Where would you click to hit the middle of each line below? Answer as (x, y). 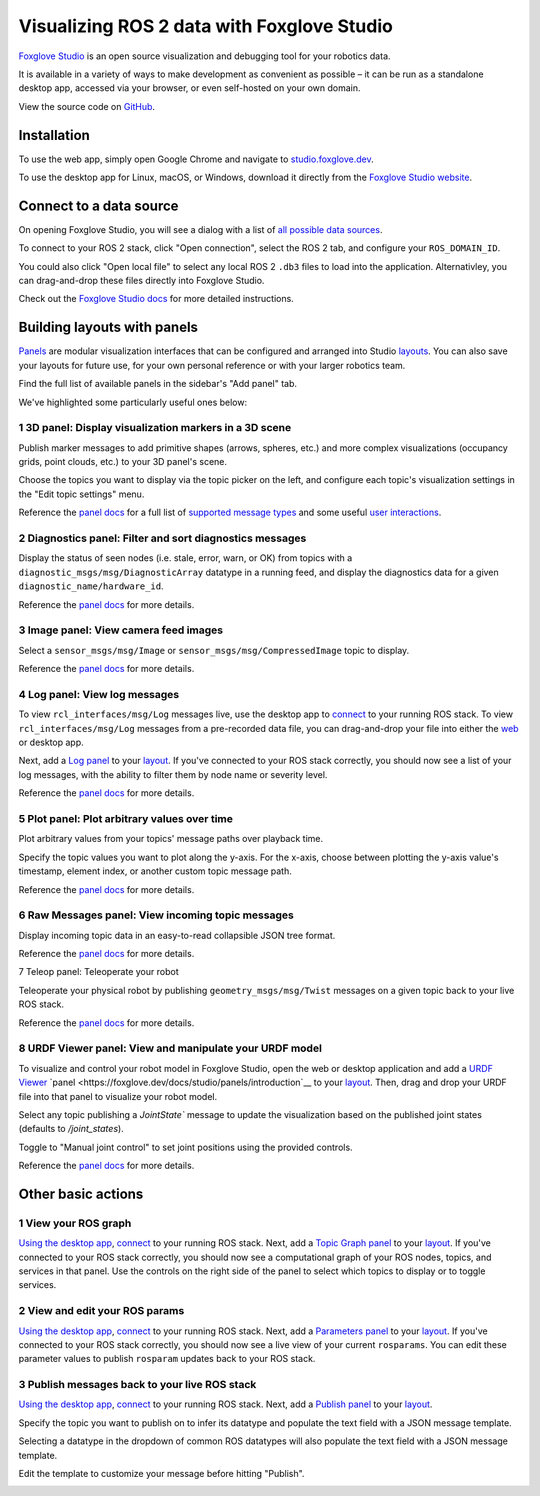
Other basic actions (81, 1193)
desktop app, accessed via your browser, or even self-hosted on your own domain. (189, 88)
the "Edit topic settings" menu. (81, 494)
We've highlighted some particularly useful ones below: (133, 402)
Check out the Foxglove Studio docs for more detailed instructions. (156, 299)
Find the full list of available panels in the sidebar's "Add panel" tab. (158, 384)
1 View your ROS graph (75, 1223)
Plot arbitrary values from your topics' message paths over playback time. (171, 839)
